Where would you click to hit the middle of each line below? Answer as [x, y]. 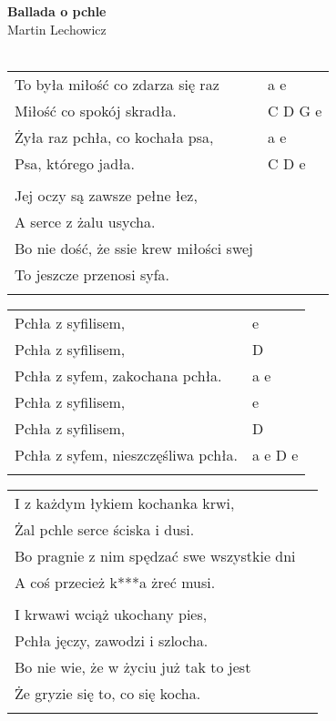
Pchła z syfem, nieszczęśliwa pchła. [126, 454]
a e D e [275, 454]
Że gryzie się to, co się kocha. [108, 693]
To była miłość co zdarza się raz [117, 84]
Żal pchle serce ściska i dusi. [105, 529]
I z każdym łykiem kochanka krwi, [125, 503]
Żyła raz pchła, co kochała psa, [114, 137]
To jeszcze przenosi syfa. [92, 274]
